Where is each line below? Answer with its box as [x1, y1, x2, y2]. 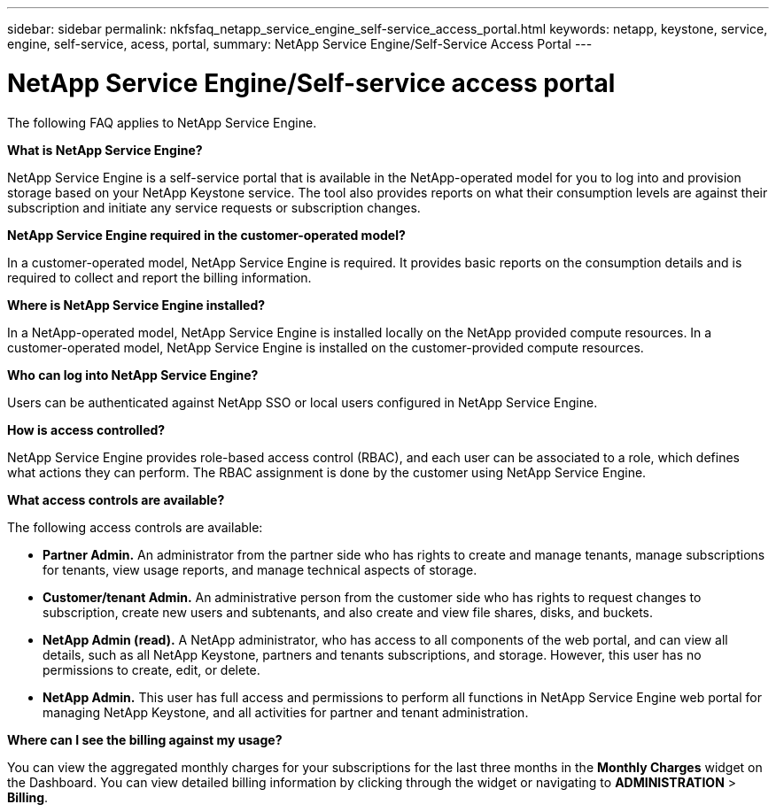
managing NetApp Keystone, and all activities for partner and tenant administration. [43, 704, 529, 720]
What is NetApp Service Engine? [7, 142, 203, 158]
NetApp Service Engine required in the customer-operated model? [7, 227, 406, 243]
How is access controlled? [7, 421, 166, 437]
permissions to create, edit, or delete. [43, 661, 260, 677]
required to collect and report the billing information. [7, 269, 312, 285]
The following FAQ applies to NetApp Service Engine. [7, 114, 317, 130]
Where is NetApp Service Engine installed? [7, 297, 266, 313]
